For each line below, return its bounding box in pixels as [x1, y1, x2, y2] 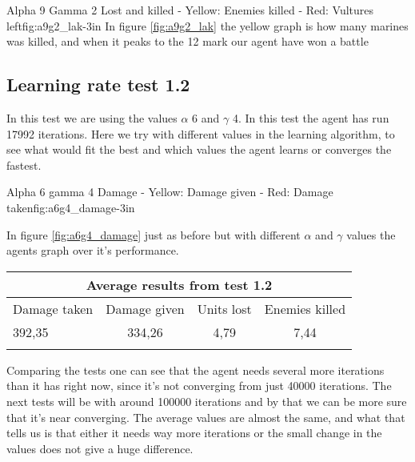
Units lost [197, 299, 252, 318]
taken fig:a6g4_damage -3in [6, 199, 135, 215]
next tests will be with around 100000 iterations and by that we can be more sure [6, 392, 407, 409]
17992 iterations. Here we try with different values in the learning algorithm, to [6, 125, 395, 142]
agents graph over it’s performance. [6, 242, 179, 259]
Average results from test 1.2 [86, 275, 273, 294]
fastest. [6, 156, 42, 173]
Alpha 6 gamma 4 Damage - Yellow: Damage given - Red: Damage [6, 183, 333, 200]
